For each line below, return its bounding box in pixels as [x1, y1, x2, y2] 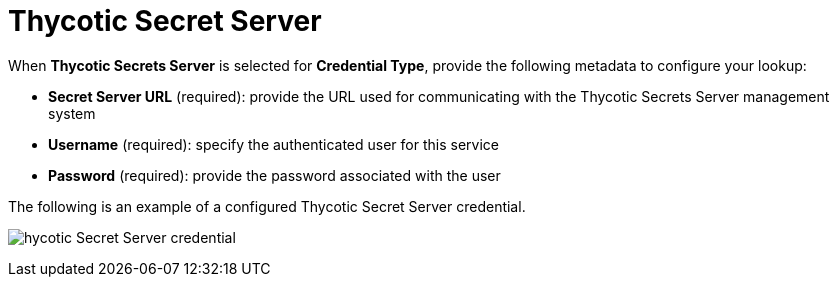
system [48, 104, 96, 122]
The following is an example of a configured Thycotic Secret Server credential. [8, 197, 526, 215]
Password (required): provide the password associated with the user [48, 166, 501, 184]
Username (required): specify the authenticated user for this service [48, 135, 499, 153]
